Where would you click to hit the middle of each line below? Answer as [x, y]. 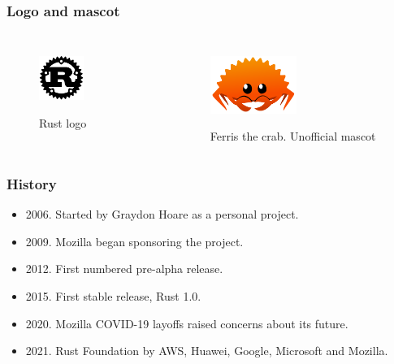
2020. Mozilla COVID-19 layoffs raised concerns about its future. [187, 323]
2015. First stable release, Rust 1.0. [113, 295]
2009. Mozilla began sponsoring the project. [134, 241]
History [32, 183]
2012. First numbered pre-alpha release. [124, 269]
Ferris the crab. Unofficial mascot [293, 136]
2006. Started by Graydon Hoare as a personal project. [162, 214]
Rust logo [63, 122]
